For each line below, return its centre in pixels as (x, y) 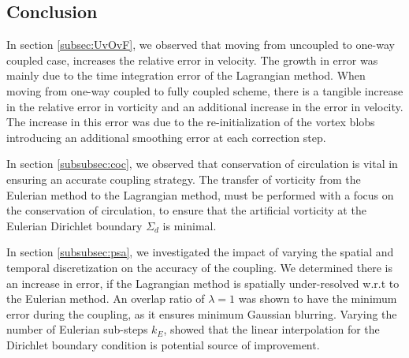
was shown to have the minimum (318, 298)
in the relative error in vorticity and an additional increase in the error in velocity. (205, 106)
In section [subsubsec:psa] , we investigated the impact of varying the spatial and (200, 252)
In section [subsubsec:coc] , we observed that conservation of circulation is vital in (202, 164)
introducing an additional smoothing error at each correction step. (166, 137)
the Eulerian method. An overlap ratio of (106, 298)
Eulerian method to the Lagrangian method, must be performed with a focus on (200, 194)
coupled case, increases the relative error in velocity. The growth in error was (192, 60)
